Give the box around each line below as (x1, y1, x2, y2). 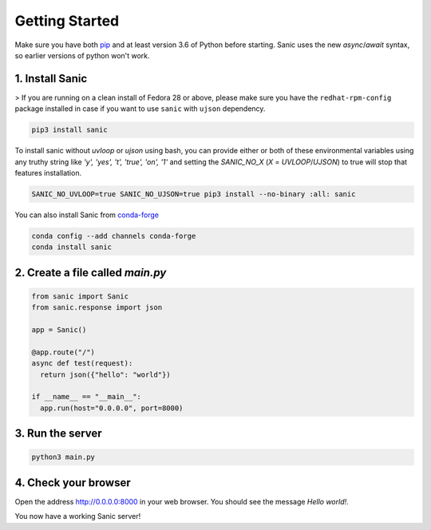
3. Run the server (14, 427, 103, 441)
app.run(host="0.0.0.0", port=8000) (40, 403, 184, 413)
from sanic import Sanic (31, 291, 129, 301)
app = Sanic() (31, 326, 87, 334)
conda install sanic (31, 243, 112, 251)
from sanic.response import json (31, 303, 163, 312)
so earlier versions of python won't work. (14, 50, 151, 60)
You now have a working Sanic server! (14, 512, 141, 521)
